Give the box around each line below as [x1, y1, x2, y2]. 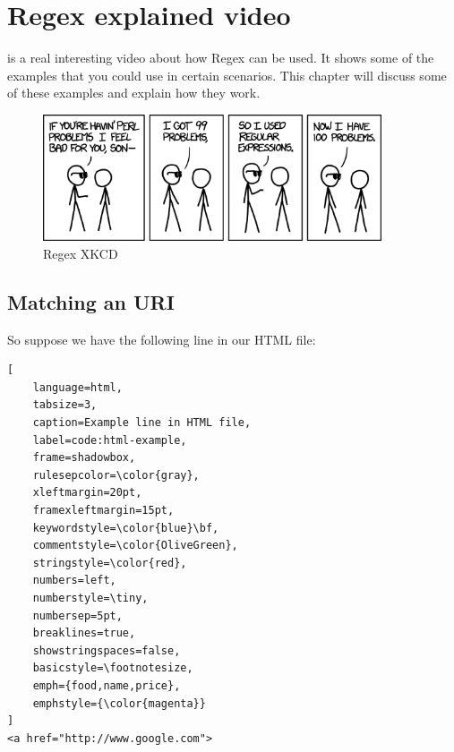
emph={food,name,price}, [32, 679, 181, 692]
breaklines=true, [32, 627, 136, 640]
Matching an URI [7, 287, 175, 315]
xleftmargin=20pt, [32, 486, 142, 500]
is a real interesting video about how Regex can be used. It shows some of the [7, 48, 434, 67]
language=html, [32, 380, 123, 394]
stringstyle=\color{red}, [32, 556, 187, 569]
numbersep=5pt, [32, 609, 123, 622]
